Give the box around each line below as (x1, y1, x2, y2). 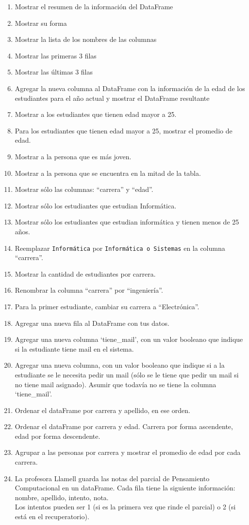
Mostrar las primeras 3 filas (15, 50, 97, 60)
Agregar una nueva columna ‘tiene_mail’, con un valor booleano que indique (15, 334, 243, 344)
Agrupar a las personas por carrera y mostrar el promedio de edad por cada (15, 447, 241, 457)
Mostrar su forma (15, 18, 67, 28)
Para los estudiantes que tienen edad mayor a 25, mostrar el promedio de (15, 125, 232, 135)
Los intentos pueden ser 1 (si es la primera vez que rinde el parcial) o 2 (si (15, 502, 236, 512)
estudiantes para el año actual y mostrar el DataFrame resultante (15, 93, 210, 103)
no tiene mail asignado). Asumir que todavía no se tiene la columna (15, 379, 216, 389)
